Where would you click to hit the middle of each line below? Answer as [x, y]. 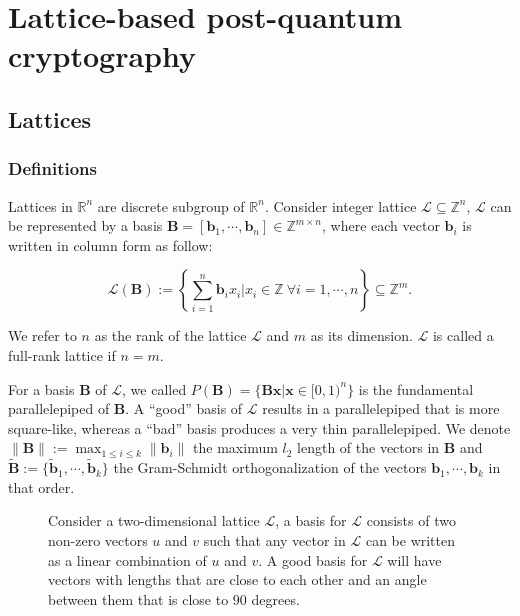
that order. [41, 486]
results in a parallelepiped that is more [381, 408]
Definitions [52, 168]
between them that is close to [138, 598]
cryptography [102, 55]
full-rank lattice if [62, 354]
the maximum [235, 447]
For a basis [41, 388]
